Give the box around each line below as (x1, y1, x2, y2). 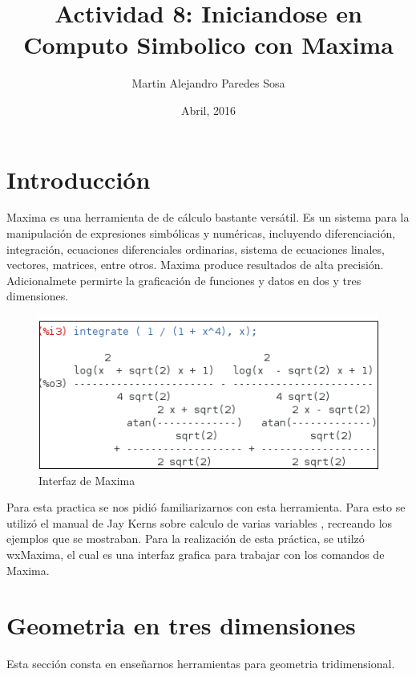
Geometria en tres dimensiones (6, 609, 356, 642)
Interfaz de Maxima (38, 471, 135, 488)
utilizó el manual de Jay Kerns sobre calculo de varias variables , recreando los (6, 514, 393, 531)
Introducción (6, 162, 151, 195)
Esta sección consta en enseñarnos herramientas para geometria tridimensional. (6, 655, 395, 672)
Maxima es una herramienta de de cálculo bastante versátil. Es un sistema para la (6, 209, 410, 226)
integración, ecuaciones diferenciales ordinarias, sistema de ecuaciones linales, (6, 240, 385, 257)
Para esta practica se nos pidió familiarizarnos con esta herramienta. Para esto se (6, 499, 406, 516)
